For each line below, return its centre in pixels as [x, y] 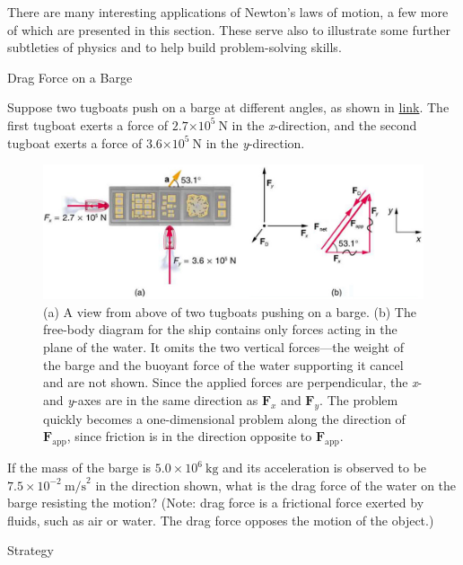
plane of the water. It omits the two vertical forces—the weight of [223, 347]
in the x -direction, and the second [324, 124]
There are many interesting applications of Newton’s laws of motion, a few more [228, 12]
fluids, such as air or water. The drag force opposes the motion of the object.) [221, 520]
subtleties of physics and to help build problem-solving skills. [175, 47]
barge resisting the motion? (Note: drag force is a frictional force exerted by [216, 503]
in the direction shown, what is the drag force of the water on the [276, 485]
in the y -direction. [255, 142]
